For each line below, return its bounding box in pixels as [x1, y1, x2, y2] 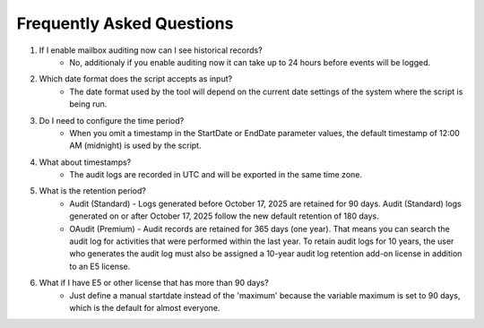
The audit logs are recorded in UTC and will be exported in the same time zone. [69, 169, 363, 180]
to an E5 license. [69, 261, 131, 272]
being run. [69, 99, 108, 109]
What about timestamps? [39, 157, 132, 168]
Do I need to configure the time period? [39, 115, 185, 125]
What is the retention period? [39, 186, 147, 196]
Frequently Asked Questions [16, 13, 234, 33]
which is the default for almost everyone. [69, 302, 220, 313]
